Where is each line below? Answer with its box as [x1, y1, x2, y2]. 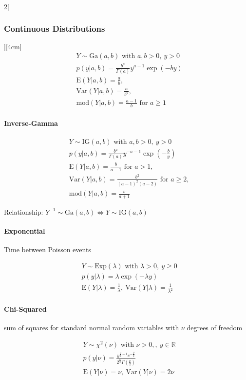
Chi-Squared [4, 304, 47, 314]
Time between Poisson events [4, 244, 91, 255]
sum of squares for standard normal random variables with [4, 322, 179, 333]
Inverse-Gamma [4, 118, 58, 128]
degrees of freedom [187, 322, 243, 333]
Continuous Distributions [4, 22, 105, 34]
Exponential [4, 226, 45, 236]
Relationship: [4, 206, 43, 217]
